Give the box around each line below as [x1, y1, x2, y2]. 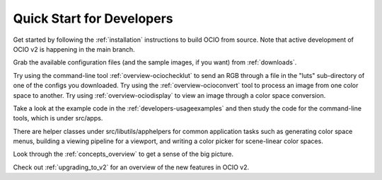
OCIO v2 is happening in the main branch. [13, 45, 135, 53]
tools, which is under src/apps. [13, 114, 103, 123]
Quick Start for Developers [13, 11, 173, 26]
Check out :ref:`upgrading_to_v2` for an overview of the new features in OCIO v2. [13, 163, 250, 171]
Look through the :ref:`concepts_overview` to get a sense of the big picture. [13, 150, 233, 159]
